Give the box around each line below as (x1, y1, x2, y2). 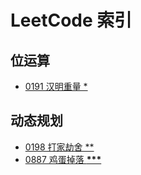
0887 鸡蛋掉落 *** (24, 153, 102, 165)
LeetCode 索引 (10, 9, 133, 32)
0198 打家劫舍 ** (24, 141, 95, 153)
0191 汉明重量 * (24, 81, 88, 92)
